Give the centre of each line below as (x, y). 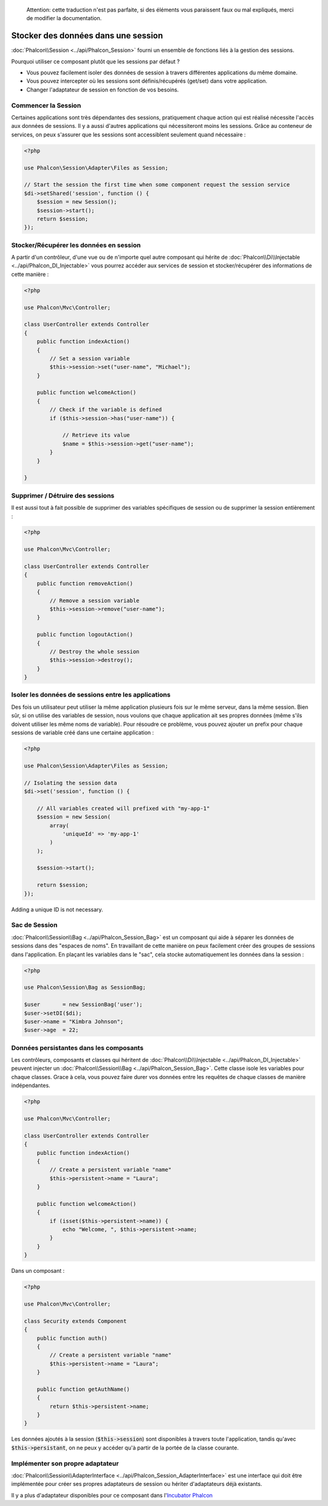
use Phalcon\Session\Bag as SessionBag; (85, 987)
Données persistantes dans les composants (77, 1047)
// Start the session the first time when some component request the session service (157, 185)
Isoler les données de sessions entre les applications (91, 695)
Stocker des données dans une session (87, 36)
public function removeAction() (85, 583)
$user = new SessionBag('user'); (83, 1005)
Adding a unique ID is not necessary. (57, 909)
